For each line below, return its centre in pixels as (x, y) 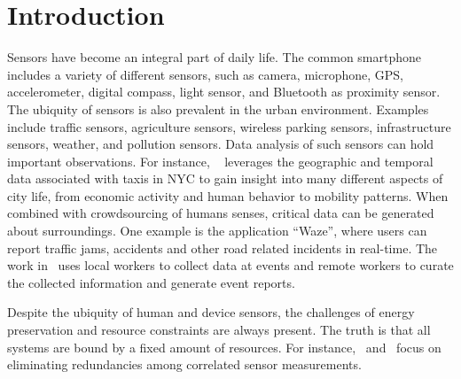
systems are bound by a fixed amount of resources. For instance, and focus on (224, 347)
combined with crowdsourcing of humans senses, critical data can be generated (221, 213)
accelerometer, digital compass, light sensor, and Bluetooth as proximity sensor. (224, 92)
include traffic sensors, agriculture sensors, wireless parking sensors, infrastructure (229, 126)
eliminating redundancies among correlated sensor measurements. (184, 364)
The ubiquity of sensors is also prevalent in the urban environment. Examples (218, 108)
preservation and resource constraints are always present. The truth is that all (219, 330)
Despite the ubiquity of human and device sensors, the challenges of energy (211, 312)
